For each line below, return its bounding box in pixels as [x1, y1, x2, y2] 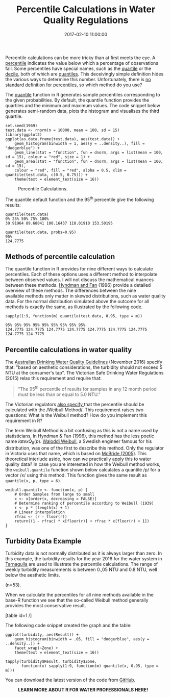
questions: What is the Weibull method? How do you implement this [5, 412, 147, 418]
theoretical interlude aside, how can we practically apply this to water [5, 456, 152, 462]
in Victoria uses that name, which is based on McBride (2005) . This [5, 450, 147, 456]
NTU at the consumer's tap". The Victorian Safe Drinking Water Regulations [5, 370, 164, 376]
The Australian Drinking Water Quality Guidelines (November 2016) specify [5, 359, 162, 365]
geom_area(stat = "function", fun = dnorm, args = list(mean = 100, [14, 159, 163, 164]
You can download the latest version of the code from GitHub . [5, 677, 136, 683]
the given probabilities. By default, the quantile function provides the [5, 97, 150, 103]
